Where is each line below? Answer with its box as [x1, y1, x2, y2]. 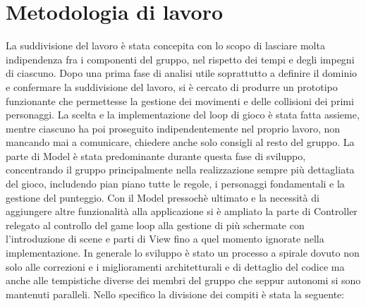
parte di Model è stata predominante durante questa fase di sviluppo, [6, 148, 306, 163]
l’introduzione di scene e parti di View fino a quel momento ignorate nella [6, 231, 324, 246]
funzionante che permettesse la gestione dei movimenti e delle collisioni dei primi [6, 93, 354, 108]
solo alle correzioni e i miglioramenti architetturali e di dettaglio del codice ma [6, 259, 345, 274]
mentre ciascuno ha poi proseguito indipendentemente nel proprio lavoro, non [6, 121, 341, 135]
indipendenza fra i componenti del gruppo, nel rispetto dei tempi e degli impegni [6, 51, 355, 66]
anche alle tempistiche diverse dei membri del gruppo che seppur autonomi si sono [6, 273, 361, 288]
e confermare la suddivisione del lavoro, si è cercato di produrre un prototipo [6, 79, 338, 94]
